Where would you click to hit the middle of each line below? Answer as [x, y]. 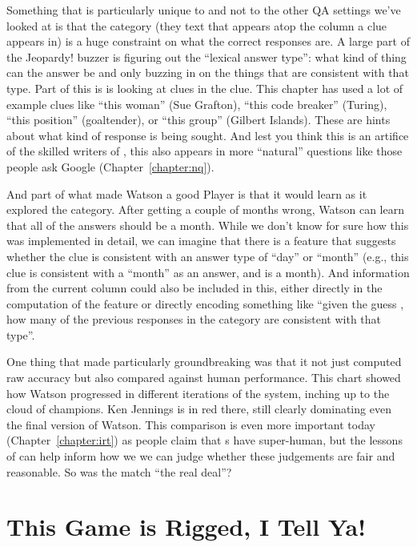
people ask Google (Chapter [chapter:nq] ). [110, 166]
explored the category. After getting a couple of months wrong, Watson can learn [205, 209]
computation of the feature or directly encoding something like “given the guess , [205, 303]
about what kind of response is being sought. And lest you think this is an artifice [208, 135]
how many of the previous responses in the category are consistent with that [194, 319]
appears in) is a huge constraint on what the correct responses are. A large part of [208, 41]
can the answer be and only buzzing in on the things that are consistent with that [208, 72]
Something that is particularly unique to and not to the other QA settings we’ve [204, 10]
